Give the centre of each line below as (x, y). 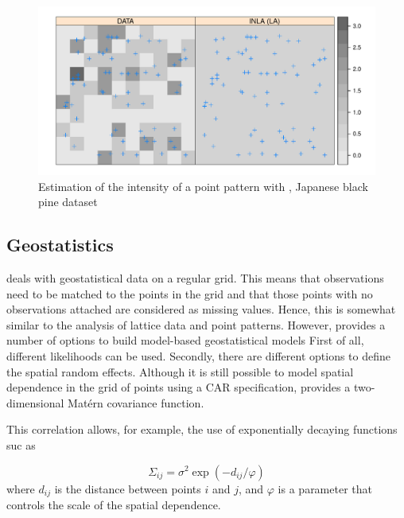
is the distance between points (128, 488)
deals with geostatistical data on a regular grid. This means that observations (195, 277)
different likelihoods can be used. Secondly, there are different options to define (199, 355)
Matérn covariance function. (136, 402)
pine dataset (68, 202)
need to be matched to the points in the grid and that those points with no (190, 293)
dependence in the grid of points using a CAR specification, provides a (179, 387)
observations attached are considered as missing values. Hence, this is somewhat (201, 309)
